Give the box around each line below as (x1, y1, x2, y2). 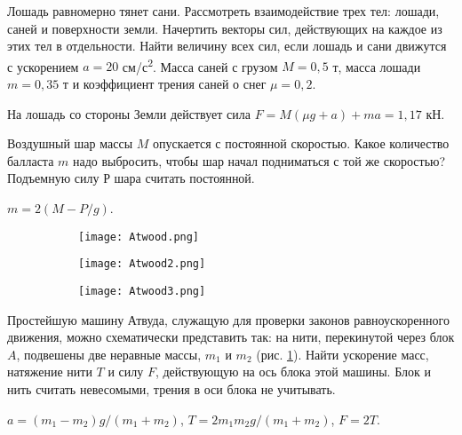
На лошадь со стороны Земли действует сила (7, 104, 251, 123)
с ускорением (7, 57, 79, 75)
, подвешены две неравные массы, (16, 344, 202, 363)
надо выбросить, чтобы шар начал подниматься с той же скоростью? (72, 151, 446, 170)
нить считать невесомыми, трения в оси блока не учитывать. (7, 379, 336, 398)
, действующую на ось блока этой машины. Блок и (155, 362, 431, 381)
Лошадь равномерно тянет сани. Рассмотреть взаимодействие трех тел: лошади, (7, 2, 440, 20)
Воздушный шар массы (7, 134, 133, 153)
